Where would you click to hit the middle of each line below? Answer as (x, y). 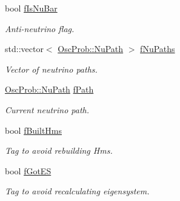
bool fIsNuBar (31, 8)
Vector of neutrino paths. (51, 69)
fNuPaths (158, 49)
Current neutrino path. (47, 109)
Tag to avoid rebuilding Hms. (59, 150)
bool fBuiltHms (34, 130)
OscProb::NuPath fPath (49, 89)
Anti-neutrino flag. (40, 28)
